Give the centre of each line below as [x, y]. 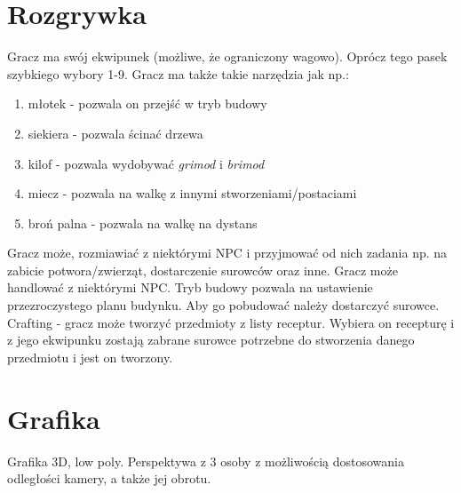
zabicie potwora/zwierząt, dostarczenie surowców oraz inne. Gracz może [203, 270]
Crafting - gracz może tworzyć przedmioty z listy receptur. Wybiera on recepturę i [231, 322]
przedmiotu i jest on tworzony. [90, 357]
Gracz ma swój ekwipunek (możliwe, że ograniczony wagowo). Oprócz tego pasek [227, 56]
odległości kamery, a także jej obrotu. [109, 478]
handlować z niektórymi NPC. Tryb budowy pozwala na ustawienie [190, 287]
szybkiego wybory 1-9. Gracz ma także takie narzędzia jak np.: [178, 73]
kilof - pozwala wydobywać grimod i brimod [146, 163]
